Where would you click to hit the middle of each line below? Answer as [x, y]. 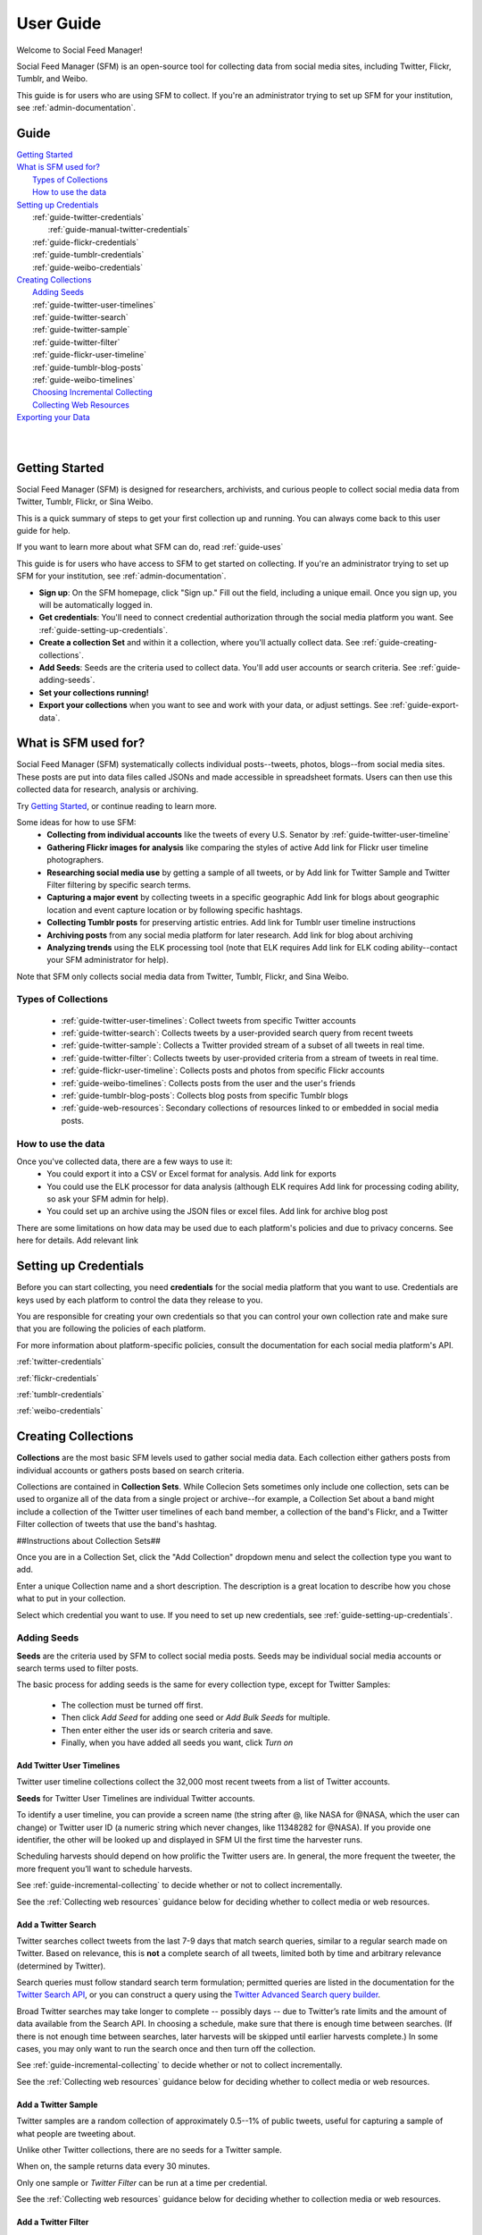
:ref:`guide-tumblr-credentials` [88, 255]
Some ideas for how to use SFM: [76, 822]
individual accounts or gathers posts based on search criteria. [130, 1470]
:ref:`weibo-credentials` [60, 1411]
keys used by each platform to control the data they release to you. [140, 1300]
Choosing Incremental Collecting [93, 392]
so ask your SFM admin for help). [108, 1199]
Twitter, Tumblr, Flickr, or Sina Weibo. [85, 502]
